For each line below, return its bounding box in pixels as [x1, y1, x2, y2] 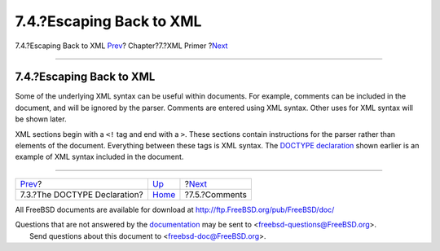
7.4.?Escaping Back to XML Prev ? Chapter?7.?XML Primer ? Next [15, 41, 228, 51]
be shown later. [15, 114, 67, 124]
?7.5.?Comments [184, 188, 248, 200]
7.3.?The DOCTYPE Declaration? [20, 188, 144, 200]
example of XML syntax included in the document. [15, 152, 184, 162]
